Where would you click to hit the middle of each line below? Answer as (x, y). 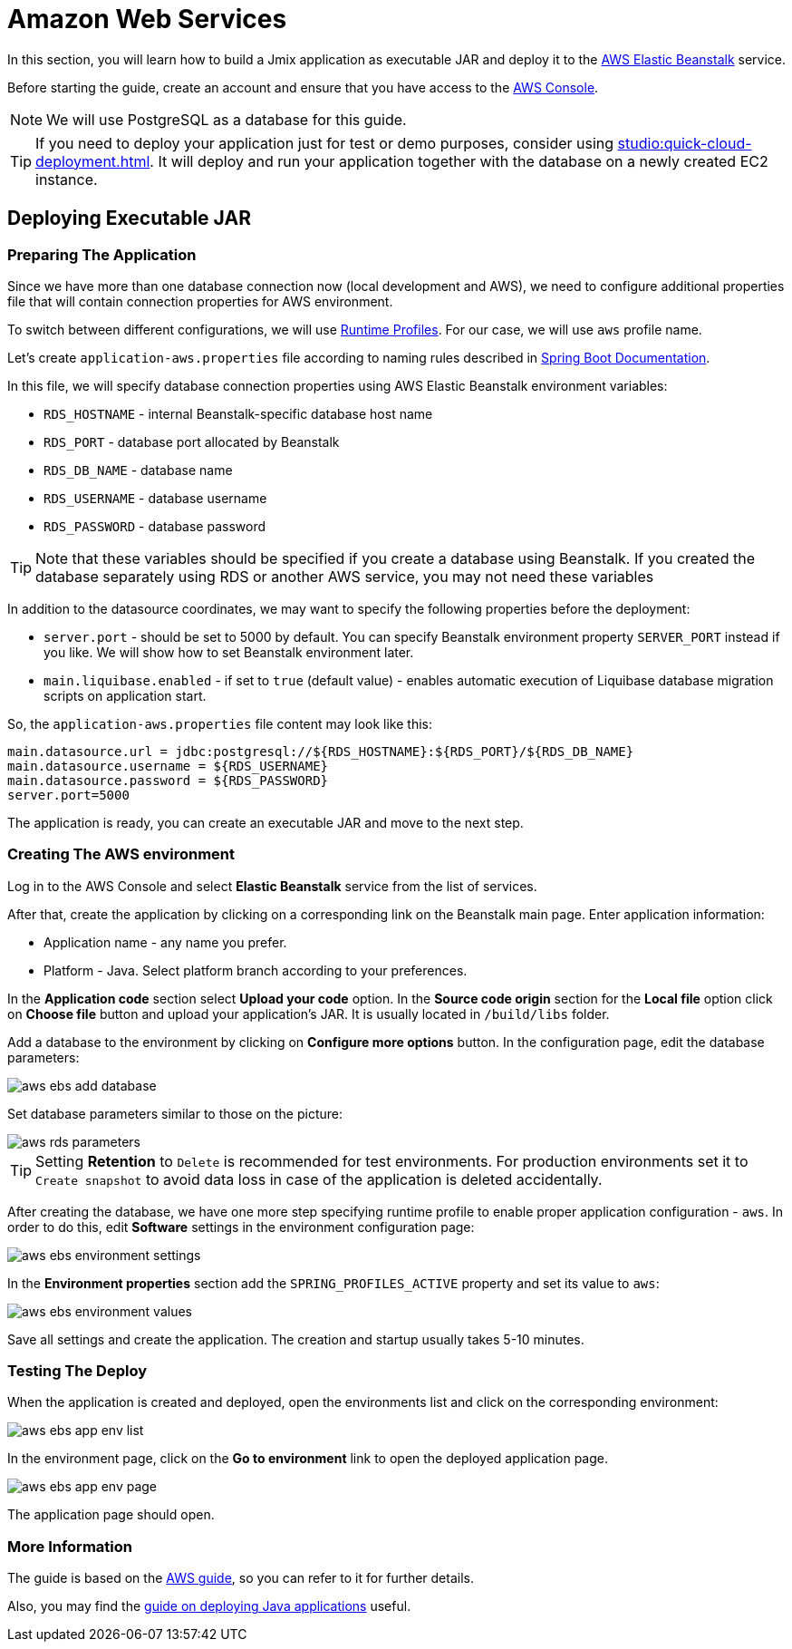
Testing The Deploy (77, 1371)
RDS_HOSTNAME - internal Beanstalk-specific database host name (238, 413)
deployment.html (93, 161)
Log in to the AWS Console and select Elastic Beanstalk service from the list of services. (272, 886)
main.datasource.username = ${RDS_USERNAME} (168, 766)
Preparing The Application (102, 254)
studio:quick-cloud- (685, 143)
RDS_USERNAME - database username (155, 498)
